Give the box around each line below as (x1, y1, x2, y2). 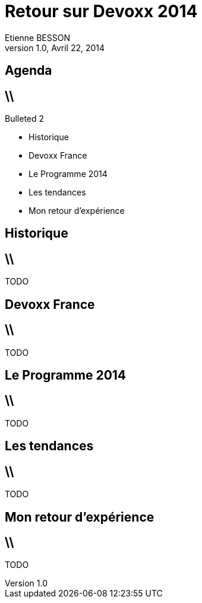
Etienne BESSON (5, 32, 70, 43)
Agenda (5, 63, 52, 78)
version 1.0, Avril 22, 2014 (5, 42, 105, 53)
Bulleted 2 (5, 113, 45, 124)
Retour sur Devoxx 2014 (5, 1, 198, 21)
